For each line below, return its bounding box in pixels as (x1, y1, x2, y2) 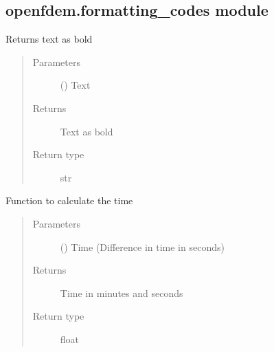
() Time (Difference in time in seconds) (60, 239, 225, 254)
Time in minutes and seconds (60, 285, 183, 300)
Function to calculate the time (5, 193, 133, 208)
